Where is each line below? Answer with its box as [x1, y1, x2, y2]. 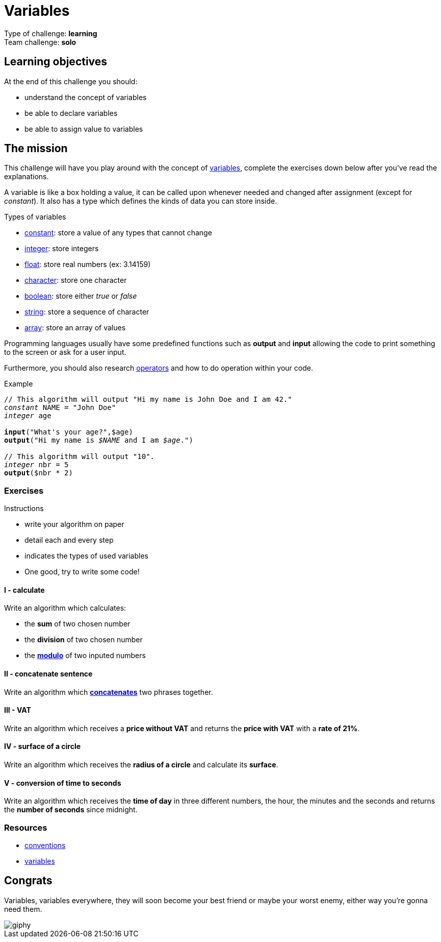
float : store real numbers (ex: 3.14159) [24, 260, 151, 269]
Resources [4, 822, 47, 833]
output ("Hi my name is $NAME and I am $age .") [4, 436, 193, 445]
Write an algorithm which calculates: [4, 603, 126, 613]
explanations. [4, 172, 49, 181]
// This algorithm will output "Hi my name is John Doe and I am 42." [4, 395, 292, 404]
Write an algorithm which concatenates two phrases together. [4, 687, 213, 696]
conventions [24, 841, 66, 850]
